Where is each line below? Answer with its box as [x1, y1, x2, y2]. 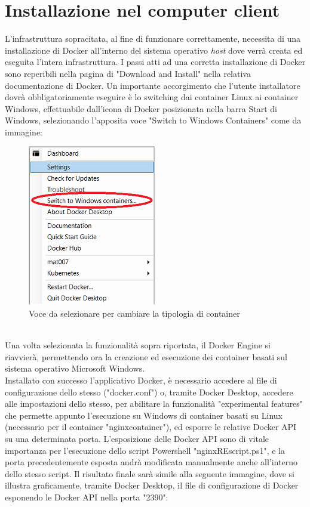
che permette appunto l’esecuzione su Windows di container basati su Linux [5, 409, 283, 421]
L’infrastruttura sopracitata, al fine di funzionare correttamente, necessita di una [5, 32, 301, 45]
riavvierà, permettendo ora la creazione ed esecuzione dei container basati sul [5, 350, 287, 363]
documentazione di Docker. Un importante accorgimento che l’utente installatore [5, 79, 300, 91]
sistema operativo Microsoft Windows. [5, 362, 145, 375]
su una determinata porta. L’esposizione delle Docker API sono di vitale [5, 432, 269, 444]
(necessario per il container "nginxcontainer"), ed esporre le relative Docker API [5, 421, 297, 433]
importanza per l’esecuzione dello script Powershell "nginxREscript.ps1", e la [5, 444, 285, 456]
